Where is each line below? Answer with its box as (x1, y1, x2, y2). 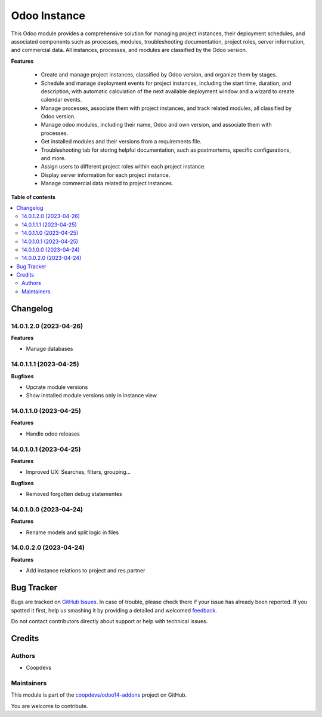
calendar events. (41, 96, 82, 103)
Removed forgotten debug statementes (26, 491, 122, 498)
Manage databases (26, 345, 73, 353)
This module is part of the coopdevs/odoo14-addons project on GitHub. (11, 691, 187, 698)
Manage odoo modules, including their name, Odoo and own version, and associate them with (41, 121, 272, 128)
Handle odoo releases (26, 430, 80, 437)
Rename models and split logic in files (26, 529, 119, 536)
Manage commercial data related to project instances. (41, 180, 174, 187)
